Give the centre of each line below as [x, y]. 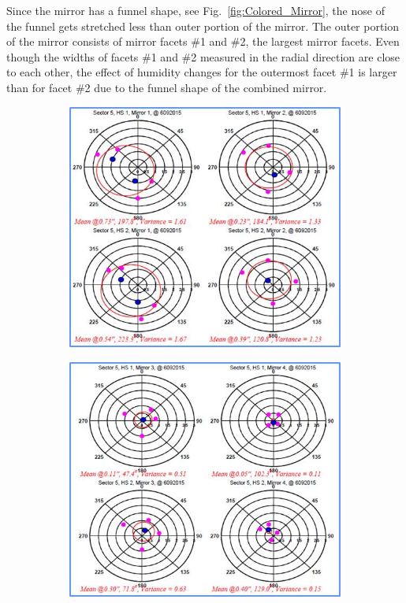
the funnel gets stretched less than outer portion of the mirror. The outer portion [203, 26]
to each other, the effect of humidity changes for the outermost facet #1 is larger [202, 72]
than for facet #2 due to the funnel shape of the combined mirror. [167, 87]
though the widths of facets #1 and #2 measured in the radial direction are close [203, 56]
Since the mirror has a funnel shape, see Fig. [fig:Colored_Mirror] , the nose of [196, 10]
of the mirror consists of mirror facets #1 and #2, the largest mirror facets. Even [203, 41]
